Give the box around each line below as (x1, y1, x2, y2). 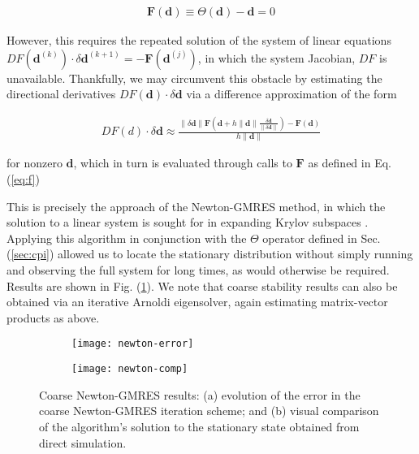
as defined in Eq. (308, 154, 391, 171)
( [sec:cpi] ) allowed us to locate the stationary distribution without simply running (6, 245, 413, 262)
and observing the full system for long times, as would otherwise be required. (6, 262, 390, 279)
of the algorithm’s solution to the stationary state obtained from (39, 417, 360, 435)
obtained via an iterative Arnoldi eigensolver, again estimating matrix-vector (6, 293, 388, 310)
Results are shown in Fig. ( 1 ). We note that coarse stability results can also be (6, 277, 398, 294)
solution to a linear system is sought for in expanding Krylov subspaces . (6, 214, 369, 231)
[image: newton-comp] (71, 363, 188, 375)
